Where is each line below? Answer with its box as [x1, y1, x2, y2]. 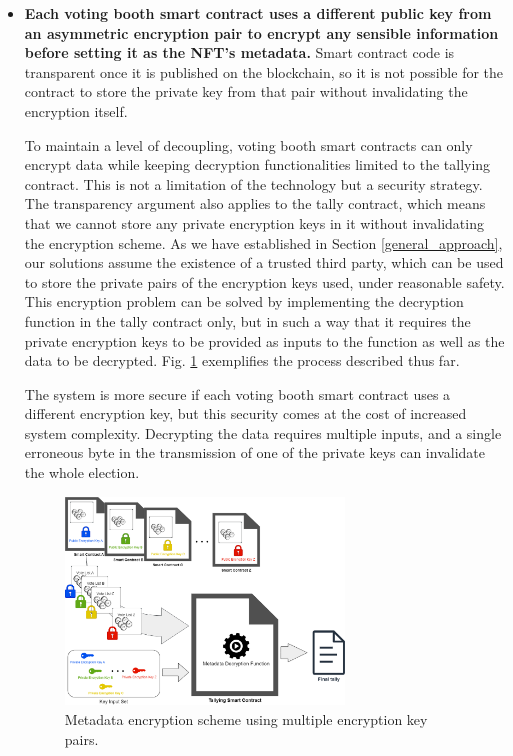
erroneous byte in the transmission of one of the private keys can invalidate [24, 442, 485, 463]
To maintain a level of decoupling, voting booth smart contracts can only [24, 134, 473, 155]
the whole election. [24, 462, 140, 483]
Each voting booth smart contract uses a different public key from [24, 3, 492, 23]
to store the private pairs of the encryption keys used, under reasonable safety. [24, 271, 505, 292]
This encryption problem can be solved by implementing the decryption [24, 291, 464, 312]
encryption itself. [24, 100, 128, 121]
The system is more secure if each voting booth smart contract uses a [24, 383, 451, 404]
